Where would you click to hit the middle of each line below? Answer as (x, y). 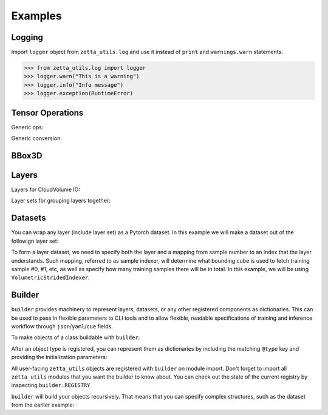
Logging (27, 37)
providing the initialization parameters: (59, 357)
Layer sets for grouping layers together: (61, 201)
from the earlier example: (43, 405)
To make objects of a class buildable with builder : (76, 337)
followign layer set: (35, 241)
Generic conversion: (36, 138)
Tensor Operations (47, 113)
